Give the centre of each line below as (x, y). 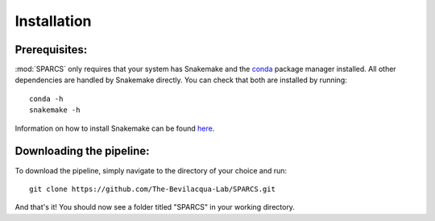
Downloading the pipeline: (82, 151)
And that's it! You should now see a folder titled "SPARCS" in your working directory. (155, 207)
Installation (53, 21)
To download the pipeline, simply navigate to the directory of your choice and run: (151, 170)
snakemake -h (55, 110)
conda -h (46, 98)
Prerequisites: (51, 50)
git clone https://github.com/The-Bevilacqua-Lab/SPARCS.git (152, 189)
